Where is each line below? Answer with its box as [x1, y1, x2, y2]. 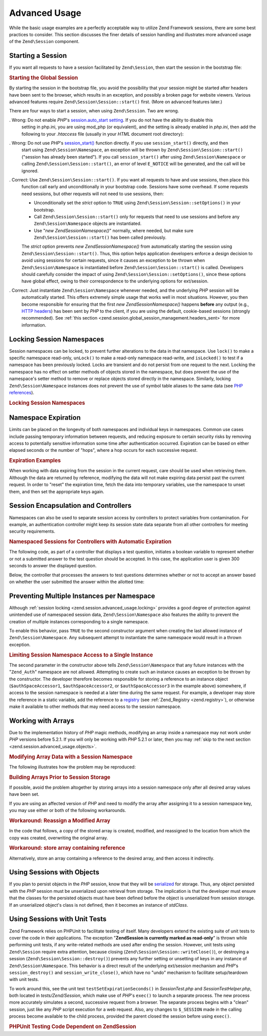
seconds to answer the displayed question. [9, 563, 97, 569]
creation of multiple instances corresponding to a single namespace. [9, 618, 149, 624]
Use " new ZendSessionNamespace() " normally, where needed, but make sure [34, 227, 194, 233]
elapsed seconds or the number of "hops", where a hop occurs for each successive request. [9, 447, 198, 453]
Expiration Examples [9, 457, 61, 464]
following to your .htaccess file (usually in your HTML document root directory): [21, 131, 184, 137]
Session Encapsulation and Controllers [9, 501, 132, 510]
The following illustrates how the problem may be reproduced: [9, 763, 136, 770]
